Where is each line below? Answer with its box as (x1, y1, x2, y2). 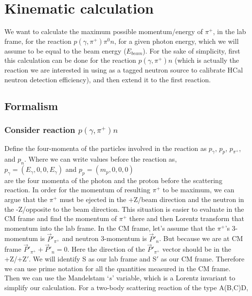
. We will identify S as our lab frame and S (29, 254, 157, 264)
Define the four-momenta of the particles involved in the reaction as (4, 143, 207, 153)
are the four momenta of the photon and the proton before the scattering (4, 175, 222, 185)
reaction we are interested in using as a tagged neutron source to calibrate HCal (4, 65, 243, 75)
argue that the (4, 194, 47, 204)
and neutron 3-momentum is (62, 233, 147, 243)
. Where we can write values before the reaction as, (24, 154, 177, 164)
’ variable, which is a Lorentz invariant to (112, 273, 235, 283)
